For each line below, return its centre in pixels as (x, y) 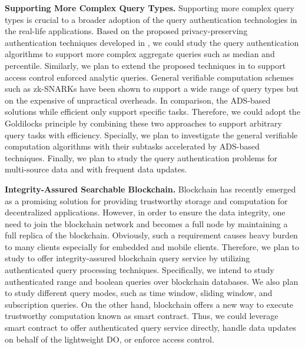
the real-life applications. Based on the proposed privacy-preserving (126, 31)
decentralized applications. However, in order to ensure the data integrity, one (145, 212)
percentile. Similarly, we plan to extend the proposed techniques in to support (145, 65)
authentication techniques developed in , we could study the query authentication (152, 42)
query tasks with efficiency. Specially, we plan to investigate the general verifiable (151, 134)
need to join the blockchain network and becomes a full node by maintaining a (146, 223)
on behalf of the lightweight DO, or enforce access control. (110, 339)
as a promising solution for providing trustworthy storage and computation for (146, 200)
